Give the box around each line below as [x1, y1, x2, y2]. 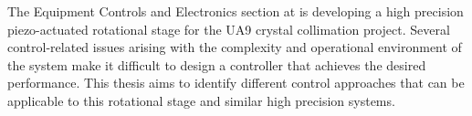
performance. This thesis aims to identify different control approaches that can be [7, 73, 465, 92]
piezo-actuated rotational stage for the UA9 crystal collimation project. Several [7, 19, 450, 38]
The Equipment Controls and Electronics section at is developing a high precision [7, 2, 464, 20]
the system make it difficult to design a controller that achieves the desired [7, 55, 426, 74]
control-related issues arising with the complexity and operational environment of [7, 37, 462, 57]
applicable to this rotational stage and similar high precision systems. [7, 90, 395, 110]
